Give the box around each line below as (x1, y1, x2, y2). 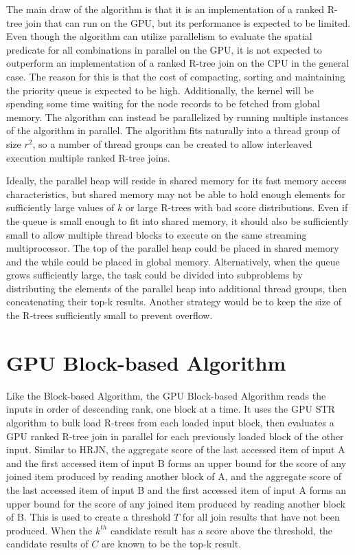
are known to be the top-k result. (101, 536, 242, 551)
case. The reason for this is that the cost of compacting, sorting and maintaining (6, 69, 345, 83)
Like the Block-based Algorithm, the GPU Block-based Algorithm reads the (6, 388, 326, 402)
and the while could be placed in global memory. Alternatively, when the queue (6, 254, 340, 268)
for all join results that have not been (182, 510, 340, 524)
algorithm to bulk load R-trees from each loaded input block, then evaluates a (6, 415, 334, 429)
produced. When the (6, 523, 93, 537)
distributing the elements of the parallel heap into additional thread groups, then (6, 281, 347, 295)
